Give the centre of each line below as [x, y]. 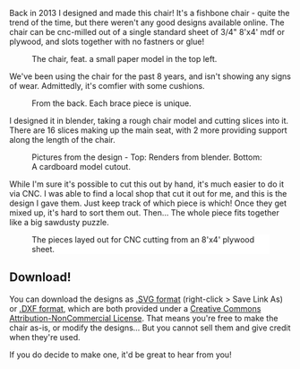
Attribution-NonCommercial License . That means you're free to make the [144, 318]
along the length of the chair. [63, 140]
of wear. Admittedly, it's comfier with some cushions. [107, 86]
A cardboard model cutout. [81, 167]
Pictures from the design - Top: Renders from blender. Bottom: [147, 157]
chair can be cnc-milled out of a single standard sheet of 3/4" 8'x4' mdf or [147, 32]
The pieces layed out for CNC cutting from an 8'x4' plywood [143, 240]
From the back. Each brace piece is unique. [111, 103]
